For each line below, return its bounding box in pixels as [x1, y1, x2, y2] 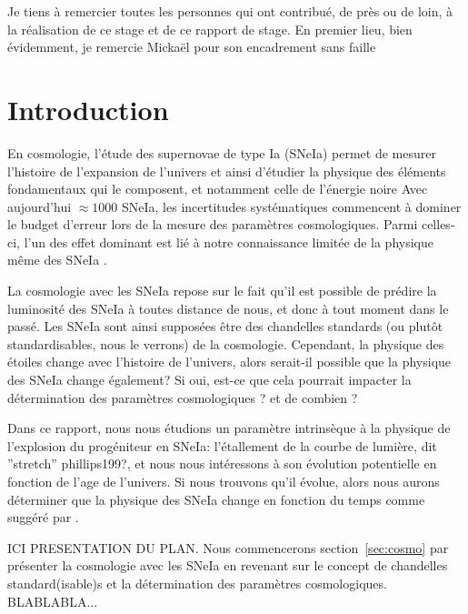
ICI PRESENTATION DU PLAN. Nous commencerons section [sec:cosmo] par [7, 538, 449, 557]
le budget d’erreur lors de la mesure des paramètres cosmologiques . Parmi [7, 215, 418, 234]
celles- [421, 215, 455, 234]
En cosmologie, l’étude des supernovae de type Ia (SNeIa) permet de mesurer [7, 143, 436, 162]
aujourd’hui [7, 196, 72, 216]
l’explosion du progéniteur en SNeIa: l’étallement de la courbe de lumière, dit [7, 436, 437, 455]
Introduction [7, 90, 169, 127]
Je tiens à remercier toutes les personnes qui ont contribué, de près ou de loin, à [7, 2, 453, 20]
